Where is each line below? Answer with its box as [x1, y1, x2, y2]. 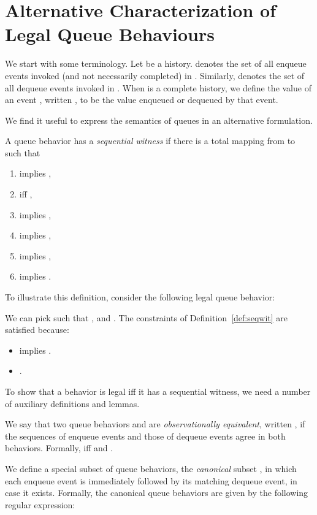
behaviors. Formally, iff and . [5, 441, 113, 454]
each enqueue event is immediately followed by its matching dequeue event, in [5, 474, 297, 487]
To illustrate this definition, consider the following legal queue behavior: [5, 291, 275, 303]
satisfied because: [5, 323, 69, 336]
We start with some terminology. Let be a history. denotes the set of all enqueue [5, 57, 307, 70]
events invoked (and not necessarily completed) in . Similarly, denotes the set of [5, 69, 305, 82]
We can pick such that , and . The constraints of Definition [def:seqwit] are [5, 311, 288, 324]
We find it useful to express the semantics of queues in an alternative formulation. [5, 113, 313, 126]
